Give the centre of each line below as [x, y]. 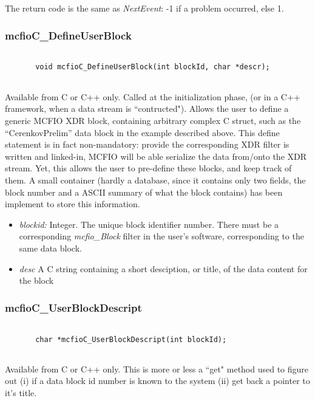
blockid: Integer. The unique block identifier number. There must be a [149, 224]
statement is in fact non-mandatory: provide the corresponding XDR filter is [147, 144]
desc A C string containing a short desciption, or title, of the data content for [163, 268]
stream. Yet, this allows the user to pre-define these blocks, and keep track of [148, 168]
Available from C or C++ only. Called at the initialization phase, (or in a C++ [153, 96]
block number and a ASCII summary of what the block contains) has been [144, 192]
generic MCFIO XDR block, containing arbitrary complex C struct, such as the [153, 120]
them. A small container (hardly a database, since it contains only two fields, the [155, 180]
